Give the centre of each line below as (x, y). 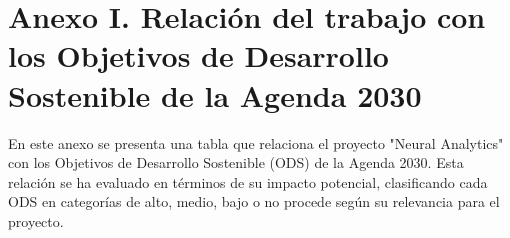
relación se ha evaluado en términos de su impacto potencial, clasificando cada (248, 181)
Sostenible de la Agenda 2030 (215, 94)
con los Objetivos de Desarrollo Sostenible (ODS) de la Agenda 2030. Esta (236, 162)
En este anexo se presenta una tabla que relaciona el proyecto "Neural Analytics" (256, 142)
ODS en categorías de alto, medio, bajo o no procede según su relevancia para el (254, 201)
